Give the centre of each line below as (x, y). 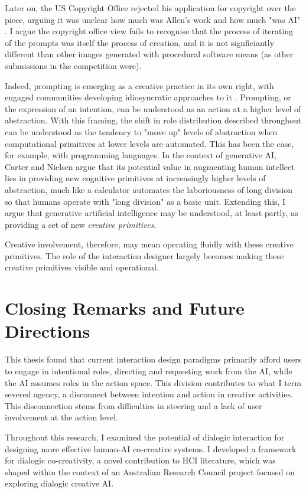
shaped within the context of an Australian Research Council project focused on (150, 471)
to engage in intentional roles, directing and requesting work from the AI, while (149, 370)
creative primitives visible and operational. (82, 267)
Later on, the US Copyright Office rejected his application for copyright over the (150, 8)
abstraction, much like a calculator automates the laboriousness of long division (149, 189)
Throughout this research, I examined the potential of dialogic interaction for (145, 437)
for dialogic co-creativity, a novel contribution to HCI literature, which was (140, 460)
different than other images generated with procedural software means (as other (149, 54)
